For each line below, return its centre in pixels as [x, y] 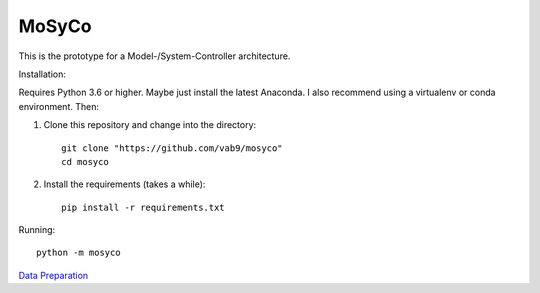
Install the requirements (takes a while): [124, 184]
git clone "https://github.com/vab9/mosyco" [172, 148]
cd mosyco [85, 161]
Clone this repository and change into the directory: [150, 125]
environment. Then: [59, 106]
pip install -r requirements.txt [143, 207]
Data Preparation [53, 275]
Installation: [42, 74]
